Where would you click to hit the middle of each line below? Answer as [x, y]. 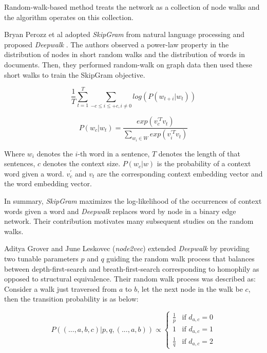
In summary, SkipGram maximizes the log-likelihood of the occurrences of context [133, 200]
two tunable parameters [41, 258]
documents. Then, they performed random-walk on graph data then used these [128, 64]
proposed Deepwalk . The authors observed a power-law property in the [117, 44]
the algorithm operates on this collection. [69, 17]
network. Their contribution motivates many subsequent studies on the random [129, 221]
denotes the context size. [82, 163]
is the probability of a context [204, 163]
